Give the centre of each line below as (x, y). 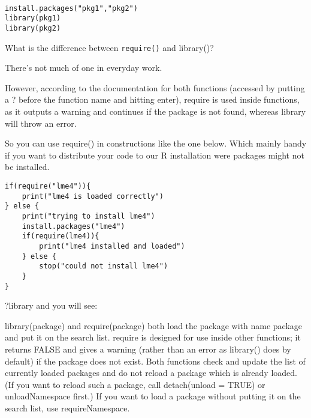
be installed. (27, 167)
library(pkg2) (33, 28)
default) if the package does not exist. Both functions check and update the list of (155, 361)
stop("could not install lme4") (104, 266)
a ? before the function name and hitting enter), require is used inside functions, (152, 99)
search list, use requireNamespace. (67, 408)
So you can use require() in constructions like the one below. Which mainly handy (156, 143)
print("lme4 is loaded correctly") (93, 196)
